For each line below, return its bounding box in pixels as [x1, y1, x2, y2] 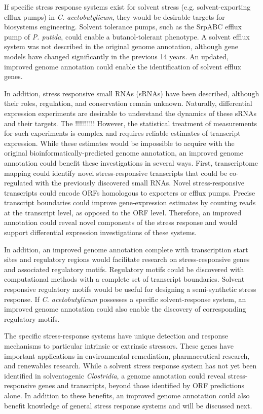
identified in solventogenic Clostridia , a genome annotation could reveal [4, 370, 226, 381]
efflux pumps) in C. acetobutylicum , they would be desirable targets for [4, 11, 225, 22]
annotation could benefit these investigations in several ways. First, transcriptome [4, 157, 258, 168]
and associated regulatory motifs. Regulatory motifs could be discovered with [4, 264, 244, 274]
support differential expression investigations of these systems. [4, 227, 197, 238]
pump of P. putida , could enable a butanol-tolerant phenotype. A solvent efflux [4, 31, 250, 42]
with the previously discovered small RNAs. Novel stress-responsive [35, 177, 244, 188]
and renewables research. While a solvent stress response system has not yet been [4, 360, 257, 371]
